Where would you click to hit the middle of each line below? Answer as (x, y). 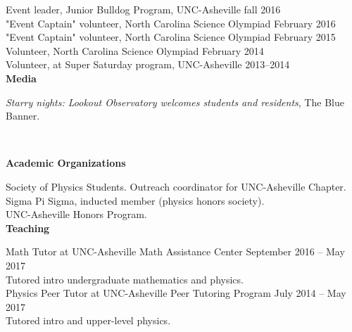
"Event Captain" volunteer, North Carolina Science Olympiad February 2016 (171, 23)
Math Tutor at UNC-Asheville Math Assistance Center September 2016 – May (175, 251)
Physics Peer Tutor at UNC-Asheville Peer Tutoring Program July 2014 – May (176, 293)
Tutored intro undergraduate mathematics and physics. (125, 279)
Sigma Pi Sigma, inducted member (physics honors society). (135, 200)
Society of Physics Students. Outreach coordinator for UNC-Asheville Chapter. (176, 186)
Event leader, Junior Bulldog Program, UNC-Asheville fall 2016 (143, 9)
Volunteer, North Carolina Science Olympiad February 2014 (135, 50)
